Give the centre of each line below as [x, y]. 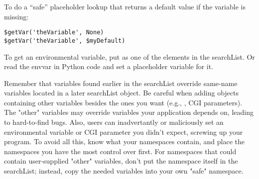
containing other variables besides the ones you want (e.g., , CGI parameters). [123, 102]
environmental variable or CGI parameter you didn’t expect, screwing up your [124, 132]
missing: [16, 16]
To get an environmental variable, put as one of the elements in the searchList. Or [129, 56]
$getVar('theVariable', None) [54, 33]
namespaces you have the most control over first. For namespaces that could [120, 151]
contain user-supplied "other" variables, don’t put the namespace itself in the [121, 161]
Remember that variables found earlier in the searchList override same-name [121, 83]
